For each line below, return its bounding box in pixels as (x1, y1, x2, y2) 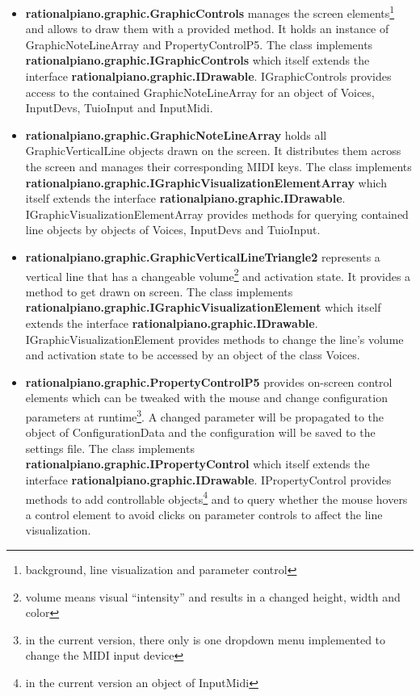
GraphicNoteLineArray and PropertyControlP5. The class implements (25, 36, 373, 52)
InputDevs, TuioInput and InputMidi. (25, 99, 213, 116)
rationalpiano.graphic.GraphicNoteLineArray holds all (25, 126, 327, 143)
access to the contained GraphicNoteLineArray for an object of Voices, (25, 83, 375, 100)
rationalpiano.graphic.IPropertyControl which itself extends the (25, 455, 370, 472)
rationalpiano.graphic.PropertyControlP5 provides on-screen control (25, 373, 393, 390)
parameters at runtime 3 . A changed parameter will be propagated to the (25, 405, 384, 425)
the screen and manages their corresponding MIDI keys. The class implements (25, 158, 412, 174)
